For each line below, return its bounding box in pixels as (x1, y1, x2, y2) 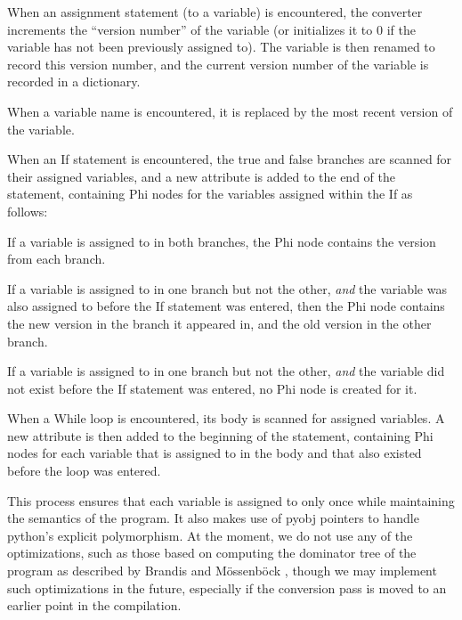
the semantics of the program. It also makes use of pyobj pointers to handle (7, 509, 419, 527)
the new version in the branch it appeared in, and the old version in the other (7, 314, 432, 332)
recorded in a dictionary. (7, 72, 141, 91)
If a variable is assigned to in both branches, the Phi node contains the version (7, 232, 436, 250)
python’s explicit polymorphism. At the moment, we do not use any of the (7, 526, 413, 544)
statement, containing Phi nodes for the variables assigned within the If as (7, 184, 413, 203)
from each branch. (7, 249, 106, 268)
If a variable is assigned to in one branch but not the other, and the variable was (7, 279, 447, 298)
